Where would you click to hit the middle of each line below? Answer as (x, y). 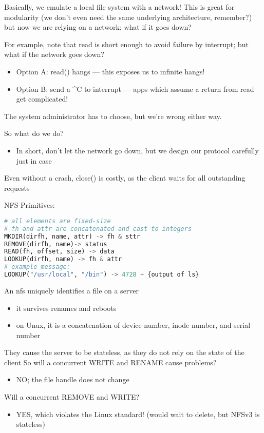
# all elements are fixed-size (58, 221)
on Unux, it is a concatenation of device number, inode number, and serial (133, 325)
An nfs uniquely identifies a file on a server (72, 290)
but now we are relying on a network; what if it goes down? (98, 27)
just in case (34, 160)
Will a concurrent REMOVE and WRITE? (72, 397)
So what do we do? (34, 133)
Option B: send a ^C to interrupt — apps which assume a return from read (135, 88)
